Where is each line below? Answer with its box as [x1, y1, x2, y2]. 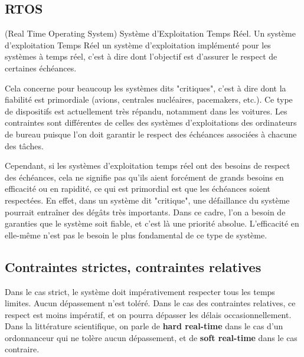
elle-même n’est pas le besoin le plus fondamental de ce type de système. [5, 228, 267, 241]
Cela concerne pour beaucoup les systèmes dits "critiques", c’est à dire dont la [5, 81, 286, 94]
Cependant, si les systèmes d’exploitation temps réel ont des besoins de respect [5, 159, 290, 172]
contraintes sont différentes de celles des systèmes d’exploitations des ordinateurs [5, 116, 297, 129]
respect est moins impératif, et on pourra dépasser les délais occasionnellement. [5, 308, 292, 320]
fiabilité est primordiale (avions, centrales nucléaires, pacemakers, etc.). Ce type [5, 93, 293, 106]
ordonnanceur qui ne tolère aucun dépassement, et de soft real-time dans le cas [5, 331, 298, 343]
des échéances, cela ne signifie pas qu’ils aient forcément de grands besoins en [5, 171, 284, 183]
